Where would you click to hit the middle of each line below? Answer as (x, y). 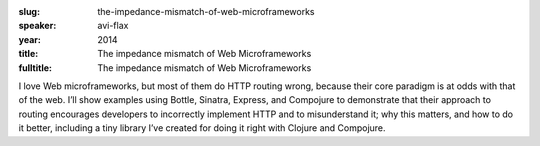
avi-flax (113, 26)
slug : (29, 11)
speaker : (37, 26)
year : (30, 39)
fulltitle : (35, 67)
